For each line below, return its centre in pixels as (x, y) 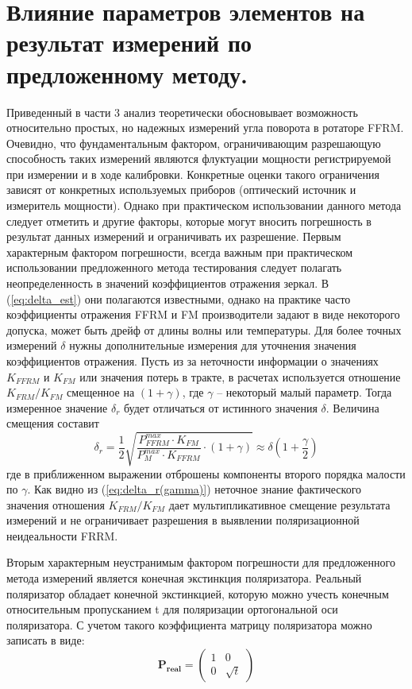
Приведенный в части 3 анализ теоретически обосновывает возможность (182, 112)
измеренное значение (57, 407)
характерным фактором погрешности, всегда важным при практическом (180, 252)
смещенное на (101, 392)
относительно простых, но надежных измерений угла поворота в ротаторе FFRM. (205, 128)
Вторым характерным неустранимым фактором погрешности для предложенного (201, 562)
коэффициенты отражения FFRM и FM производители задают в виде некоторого (203, 314)
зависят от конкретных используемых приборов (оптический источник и (181, 190)
